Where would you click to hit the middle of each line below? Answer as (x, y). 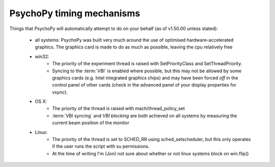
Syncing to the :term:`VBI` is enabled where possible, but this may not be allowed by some (147, 71)
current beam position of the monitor (91, 123)
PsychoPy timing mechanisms (75, 13)
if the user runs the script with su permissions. (101, 146)
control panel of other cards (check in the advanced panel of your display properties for (144, 85)
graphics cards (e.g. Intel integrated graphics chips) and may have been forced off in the (145, 78)
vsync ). (60, 92)
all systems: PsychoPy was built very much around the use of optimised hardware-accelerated (134, 40)
